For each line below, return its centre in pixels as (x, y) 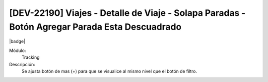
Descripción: (22, 64)
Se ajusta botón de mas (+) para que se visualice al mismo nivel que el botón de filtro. (109, 71)
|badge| (17, 41)
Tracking (31, 57)
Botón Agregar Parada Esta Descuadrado (95, 27)
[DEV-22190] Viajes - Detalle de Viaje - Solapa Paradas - (127, 13)
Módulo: (18, 50)
